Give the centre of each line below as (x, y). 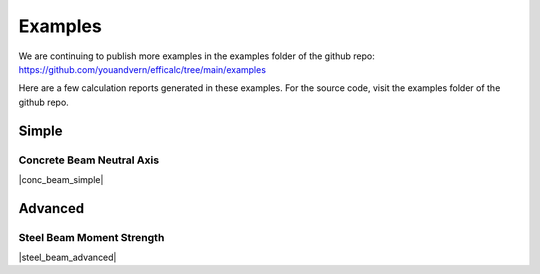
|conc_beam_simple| (61, 179)
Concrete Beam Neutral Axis (89, 160)
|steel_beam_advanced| (67, 257)
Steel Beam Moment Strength (91, 237)
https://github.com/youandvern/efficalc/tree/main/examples (142, 69)
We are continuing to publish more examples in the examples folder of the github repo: (196, 56)
